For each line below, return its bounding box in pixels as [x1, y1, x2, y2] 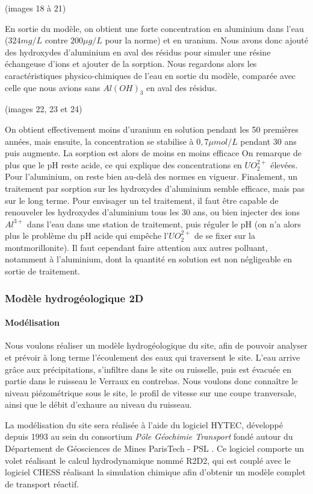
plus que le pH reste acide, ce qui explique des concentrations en [5, 158, 242, 171]
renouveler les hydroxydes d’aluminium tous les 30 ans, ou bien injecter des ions [5, 206, 300, 218]
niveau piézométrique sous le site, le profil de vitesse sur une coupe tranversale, [5, 386, 297, 399]
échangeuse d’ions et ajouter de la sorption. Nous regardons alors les [5, 57, 257, 70]
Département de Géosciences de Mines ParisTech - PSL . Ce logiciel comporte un [5, 442, 305, 455]
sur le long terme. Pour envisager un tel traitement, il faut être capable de [5, 194, 279, 206]
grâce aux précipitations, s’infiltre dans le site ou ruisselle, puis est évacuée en [5, 363, 291, 375]
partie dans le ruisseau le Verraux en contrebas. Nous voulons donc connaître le [5, 375, 298, 387]
